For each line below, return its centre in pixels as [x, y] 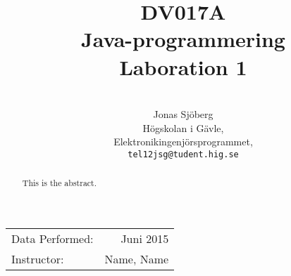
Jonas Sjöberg [183, 114]
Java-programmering [183, 39]
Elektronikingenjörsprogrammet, [183, 142]
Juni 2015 [145, 238]
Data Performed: [52, 238]
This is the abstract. [60, 183]
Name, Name [137, 258]
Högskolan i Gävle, [183, 127]
